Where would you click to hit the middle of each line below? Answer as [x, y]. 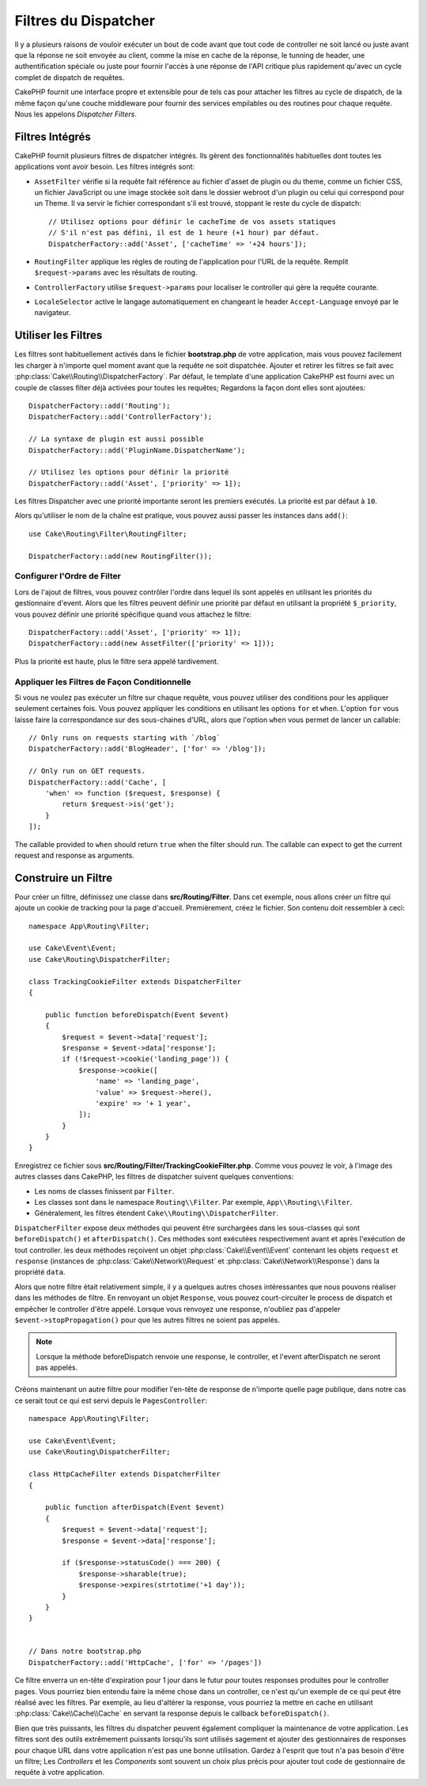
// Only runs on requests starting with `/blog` [125, 738]
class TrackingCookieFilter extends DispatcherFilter [135, 981]
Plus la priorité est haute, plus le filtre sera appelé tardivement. [117, 661]
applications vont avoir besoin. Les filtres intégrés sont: [105, 167]
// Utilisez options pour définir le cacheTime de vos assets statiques [192, 221]
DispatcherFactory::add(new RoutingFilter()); [121, 556]
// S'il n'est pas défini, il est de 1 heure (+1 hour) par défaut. [184, 233]
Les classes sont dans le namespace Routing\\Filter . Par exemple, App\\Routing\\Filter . [193, 1203]
